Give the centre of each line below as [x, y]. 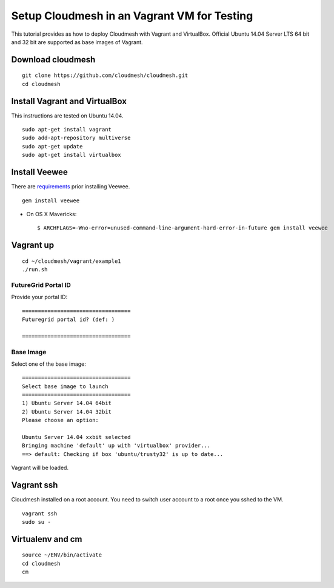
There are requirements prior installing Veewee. [71, 187]
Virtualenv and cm [47, 539]
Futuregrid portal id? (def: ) [68, 319]
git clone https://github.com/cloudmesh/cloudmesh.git [105, 75]
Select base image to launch [65, 386]
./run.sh [35, 270]
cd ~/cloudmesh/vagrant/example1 [72, 261]
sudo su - [36, 522]
